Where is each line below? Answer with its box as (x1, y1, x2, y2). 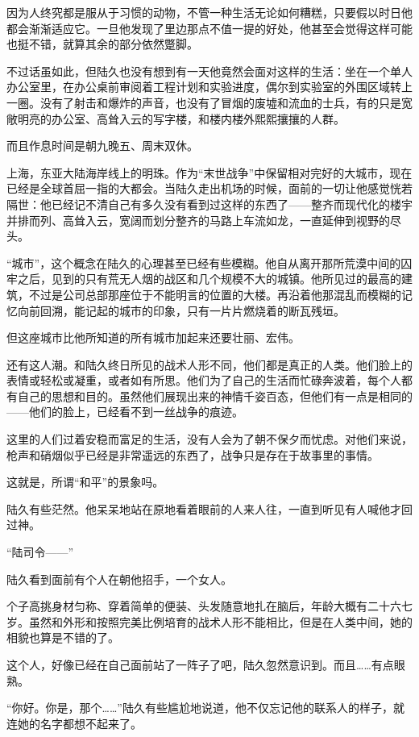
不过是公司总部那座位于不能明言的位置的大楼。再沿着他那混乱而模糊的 (28, 285, 401, 302)
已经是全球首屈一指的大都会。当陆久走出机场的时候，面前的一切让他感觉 (6, 180, 390, 197)
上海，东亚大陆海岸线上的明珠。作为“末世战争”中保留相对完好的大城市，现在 (6, 164, 413, 181)
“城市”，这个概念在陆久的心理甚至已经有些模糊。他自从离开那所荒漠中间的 (6, 254, 401, 271)
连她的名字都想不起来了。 (6, 714, 142, 731)
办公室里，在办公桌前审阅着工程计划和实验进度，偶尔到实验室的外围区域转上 (6, 78, 413, 95)
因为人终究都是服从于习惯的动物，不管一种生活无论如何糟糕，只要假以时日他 (6, 4, 413, 20)
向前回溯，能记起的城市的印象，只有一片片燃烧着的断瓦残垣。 (17, 302, 345, 319)
